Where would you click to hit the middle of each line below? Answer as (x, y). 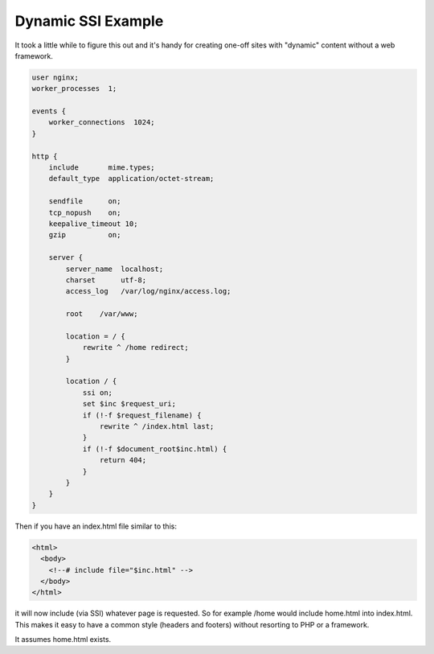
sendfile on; (85, 202)
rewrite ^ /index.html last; (157, 427)
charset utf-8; (106, 280)
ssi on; (97, 393)
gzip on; (85, 235)
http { (45, 156)
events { (49, 111)
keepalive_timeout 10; (93, 224)
